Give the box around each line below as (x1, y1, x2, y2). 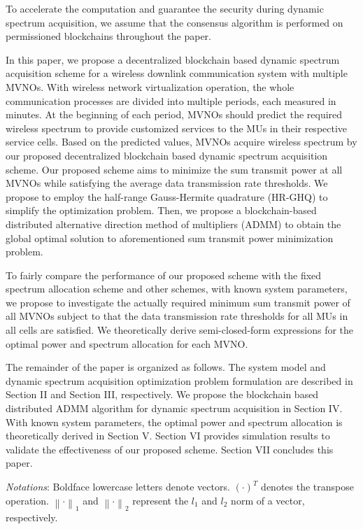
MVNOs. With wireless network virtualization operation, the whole (6, 79, 294, 94)
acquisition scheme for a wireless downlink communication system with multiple (6, 66, 348, 80)
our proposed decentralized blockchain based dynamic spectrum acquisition (6, 148, 328, 162)
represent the (132, 493, 189, 507)
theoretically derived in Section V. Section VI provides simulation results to (6, 428, 330, 443)
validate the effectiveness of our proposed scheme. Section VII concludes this (6, 442, 334, 456)
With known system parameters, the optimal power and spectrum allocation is (6, 414, 343, 429)
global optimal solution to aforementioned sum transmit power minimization (6, 230, 334, 245)
